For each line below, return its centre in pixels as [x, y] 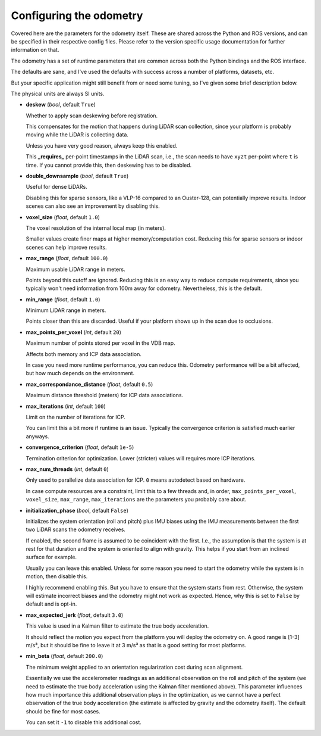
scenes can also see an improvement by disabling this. [93, 206]
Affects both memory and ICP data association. [84, 354]
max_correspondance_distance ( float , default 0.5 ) [89, 384]
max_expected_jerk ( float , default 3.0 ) [75, 615]
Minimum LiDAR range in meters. [66, 310]
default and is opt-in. [51, 604]
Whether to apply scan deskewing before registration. [92, 116]
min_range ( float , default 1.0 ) [63, 299]
